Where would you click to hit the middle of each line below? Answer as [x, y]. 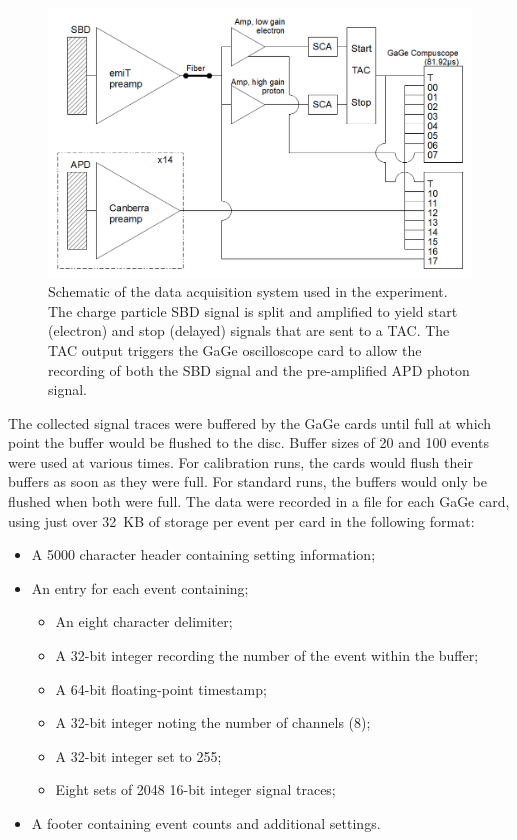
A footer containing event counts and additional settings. [206, 823]
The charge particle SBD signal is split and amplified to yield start [253, 310]
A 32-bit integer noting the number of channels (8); [213, 722]
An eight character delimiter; [144, 621]
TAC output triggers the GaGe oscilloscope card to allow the [235, 349]
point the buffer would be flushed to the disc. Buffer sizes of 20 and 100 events [248, 442]
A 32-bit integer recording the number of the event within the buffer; [267, 655]
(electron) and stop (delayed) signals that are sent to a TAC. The [249, 330]
